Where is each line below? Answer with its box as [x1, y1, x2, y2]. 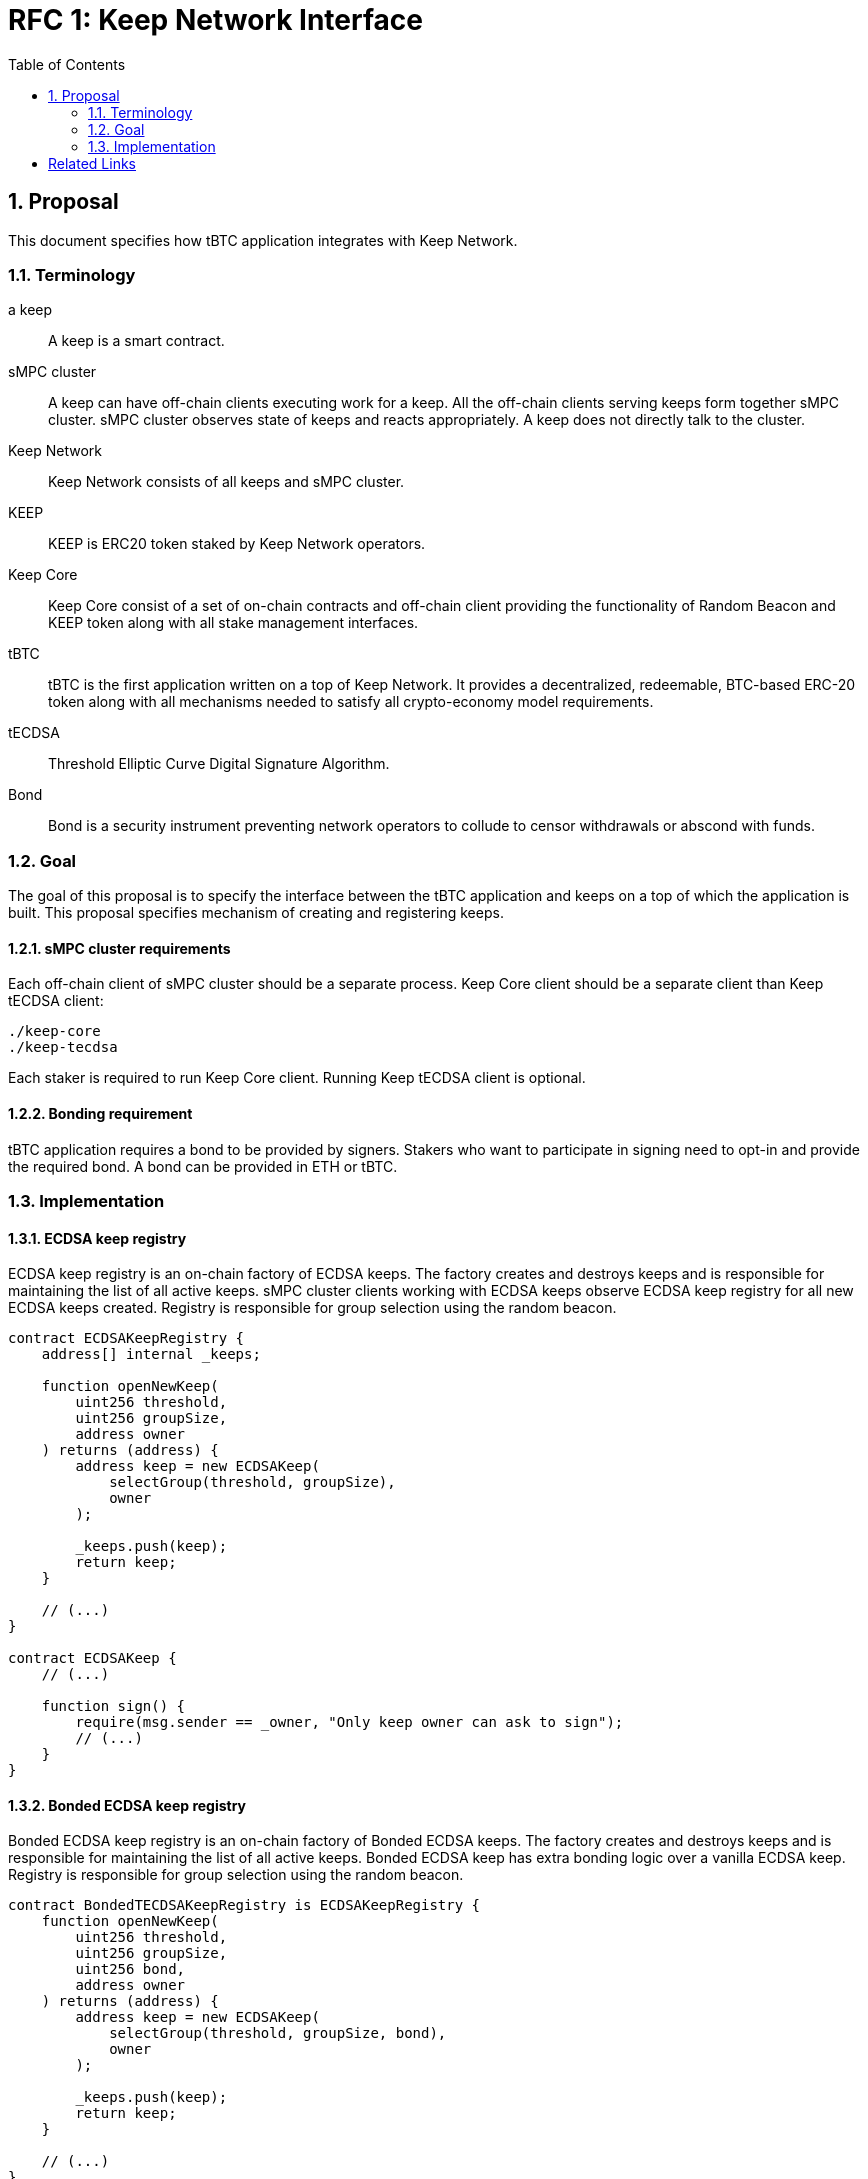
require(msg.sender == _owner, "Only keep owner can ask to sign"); [75, 1714, 624, 1731]
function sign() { [41, 1698, 186, 1715]
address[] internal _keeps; [41, 1346, 261, 1363]
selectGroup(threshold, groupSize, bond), [109, 2025, 447, 2042]
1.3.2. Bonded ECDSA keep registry [8, 1796, 247, 1814]
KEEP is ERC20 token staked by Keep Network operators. [48, 535, 426, 553]
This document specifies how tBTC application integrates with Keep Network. [8, 231, 518, 249]
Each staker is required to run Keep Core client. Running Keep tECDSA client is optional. [8, 1069, 586, 1087]
